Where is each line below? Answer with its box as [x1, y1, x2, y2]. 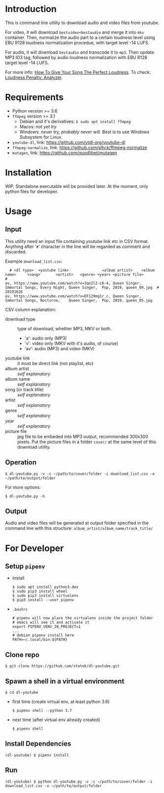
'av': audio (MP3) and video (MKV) [24, 345, 95, 351]
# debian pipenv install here [12, 633, 75, 638]
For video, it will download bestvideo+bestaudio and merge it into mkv [5, 29, 144, 35]
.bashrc [12, 607, 28, 612]
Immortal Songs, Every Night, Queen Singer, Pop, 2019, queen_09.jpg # [5, 285, 160, 290]
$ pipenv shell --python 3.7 [12, 708, 72, 713]
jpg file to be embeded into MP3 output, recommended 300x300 [17, 433, 148, 439]
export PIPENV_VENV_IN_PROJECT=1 [12, 624, 81, 629]
